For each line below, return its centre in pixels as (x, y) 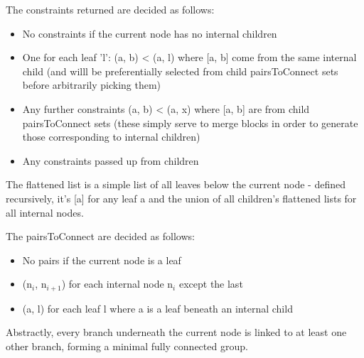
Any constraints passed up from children (111, 160)
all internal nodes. (45, 212)
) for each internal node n (117, 284)
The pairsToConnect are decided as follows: (100, 236)
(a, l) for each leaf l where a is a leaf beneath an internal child (157, 308)
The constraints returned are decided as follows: (110, 9)
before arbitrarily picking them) (92, 85)
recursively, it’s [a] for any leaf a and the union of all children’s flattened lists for (181, 198)
